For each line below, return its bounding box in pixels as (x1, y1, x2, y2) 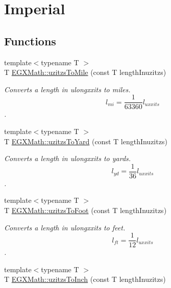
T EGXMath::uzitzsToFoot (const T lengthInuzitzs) (4, 205, 167, 216)
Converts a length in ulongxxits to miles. (4, 84, 131, 94)
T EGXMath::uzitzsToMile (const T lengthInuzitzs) (4, 67, 166, 77)
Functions (4, 33, 56, 48)
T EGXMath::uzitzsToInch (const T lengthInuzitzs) (4, 274, 166, 284)
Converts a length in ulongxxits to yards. (4, 153, 131, 164)
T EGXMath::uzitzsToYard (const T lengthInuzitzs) (4, 136, 167, 146)
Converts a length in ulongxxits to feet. (4, 222, 126, 232)
